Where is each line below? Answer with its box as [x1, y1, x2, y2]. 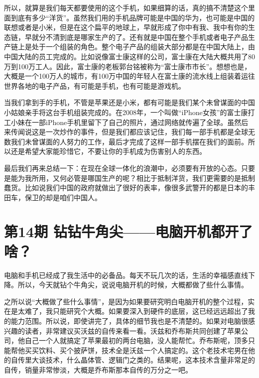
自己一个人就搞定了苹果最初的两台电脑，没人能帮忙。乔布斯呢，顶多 [24, 335, 248, 346]
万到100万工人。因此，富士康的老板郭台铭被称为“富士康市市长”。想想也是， [4, 61, 252, 71]
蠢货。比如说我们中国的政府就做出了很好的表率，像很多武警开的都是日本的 [4, 182, 248, 193]
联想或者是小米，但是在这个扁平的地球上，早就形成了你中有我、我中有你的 [4, 22, 248, 32]
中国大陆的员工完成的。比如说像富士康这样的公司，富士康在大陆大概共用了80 [4, 51, 255, 61]
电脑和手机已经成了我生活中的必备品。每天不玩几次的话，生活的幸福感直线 [4, 269, 248, 280]
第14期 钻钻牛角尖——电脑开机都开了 [4, 221, 253, 242]
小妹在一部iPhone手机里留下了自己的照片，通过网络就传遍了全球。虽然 [10, 117, 242, 127]
